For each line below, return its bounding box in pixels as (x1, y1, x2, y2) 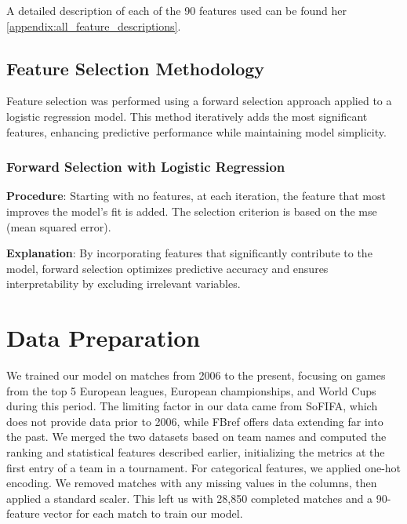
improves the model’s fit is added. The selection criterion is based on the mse (6, 202, 377, 219)
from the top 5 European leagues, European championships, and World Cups (6, 382, 376, 398)
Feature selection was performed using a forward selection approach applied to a (6, 93, 392, 109)
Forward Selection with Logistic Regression (6, 157, 285, 176)
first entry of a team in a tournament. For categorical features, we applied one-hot (6, 459, 402, 475)
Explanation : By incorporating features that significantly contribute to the (6, 245, 372, 261)
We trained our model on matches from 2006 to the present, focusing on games (6, 367, 386, 384)
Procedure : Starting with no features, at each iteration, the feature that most (6, 187, 386, 204)
